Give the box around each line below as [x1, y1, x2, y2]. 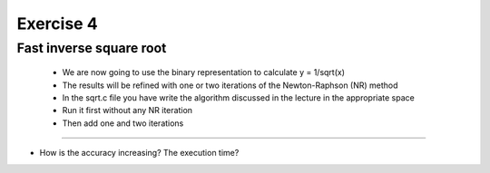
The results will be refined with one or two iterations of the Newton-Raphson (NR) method [62, 80, 398, 91]
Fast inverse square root [16, 40, 167, 56]
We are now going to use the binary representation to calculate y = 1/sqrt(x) [62, 67, 345, 78]
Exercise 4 [16, 14, 99, 34]
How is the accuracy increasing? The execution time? [39, 148, 240, 159]
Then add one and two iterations [62, 118, 184, 129]
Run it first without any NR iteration [62, 105, 193, 116]
